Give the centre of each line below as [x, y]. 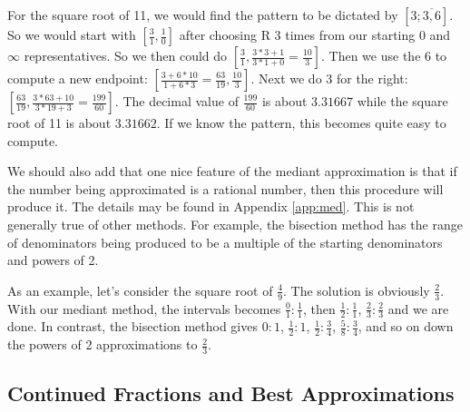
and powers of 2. [53, 260]
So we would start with [72, 34]
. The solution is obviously [357, 290]
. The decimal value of [176, 101]
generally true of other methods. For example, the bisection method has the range [235, 224]
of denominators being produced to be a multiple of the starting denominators [225, 242]
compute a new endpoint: [78, 78]
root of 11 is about [59, 123]
